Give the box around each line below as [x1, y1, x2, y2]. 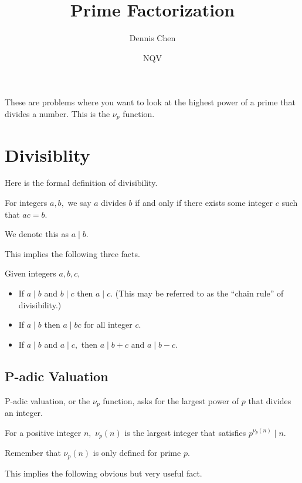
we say [67, 196, 91, 209]
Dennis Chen [129, 32, 176, 44]
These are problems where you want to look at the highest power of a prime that [5, 96, 296, 108]
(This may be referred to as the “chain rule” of [115, 287, 284, 299]
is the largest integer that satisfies [124, 426, 246, 438]
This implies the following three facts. [5, 247, 140, 259]
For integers [5, 196, 47, 209]
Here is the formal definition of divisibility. [5, 176, 158, 189]
